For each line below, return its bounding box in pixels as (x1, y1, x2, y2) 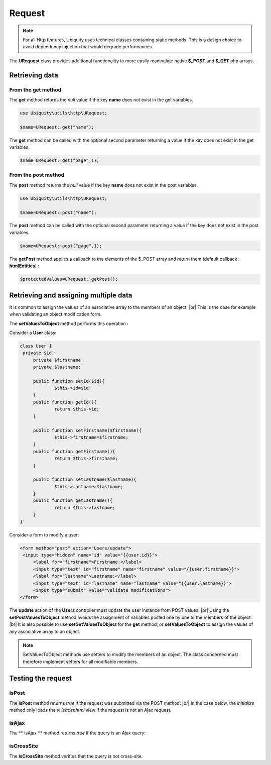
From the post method (9, 171, 65, 178)
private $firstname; (33, 357, 84, 363)
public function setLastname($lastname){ (33, 477, 137, 482)
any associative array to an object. (9, 628, 80, 634)
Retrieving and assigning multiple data (9, 291, 132, 299)
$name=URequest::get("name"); (20, 124, 94, 130)
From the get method (9, 86, 62, 93)
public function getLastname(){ (33, 498, 113, 503)
